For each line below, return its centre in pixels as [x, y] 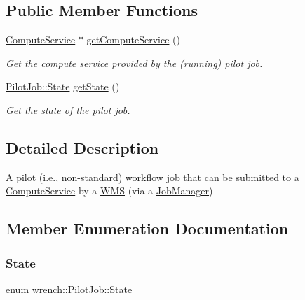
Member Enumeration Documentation [147, 228]
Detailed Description [82, 147]
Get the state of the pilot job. [68, 109]
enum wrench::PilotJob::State [69, 288]
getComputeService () [133, 40]
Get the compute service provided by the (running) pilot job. [134, 63]
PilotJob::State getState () [63, 86]
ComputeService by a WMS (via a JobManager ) [109, 191]
